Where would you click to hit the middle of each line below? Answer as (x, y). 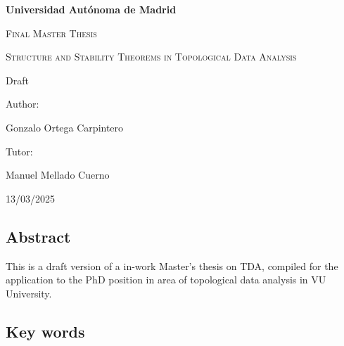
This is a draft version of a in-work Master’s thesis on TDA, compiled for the (172, 265)
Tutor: (19, 151)
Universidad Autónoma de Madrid (91, 9)
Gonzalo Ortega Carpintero (65, 127)
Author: (23, 104)
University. (29, 293)
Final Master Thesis (51, 33)
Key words (45, 331)
